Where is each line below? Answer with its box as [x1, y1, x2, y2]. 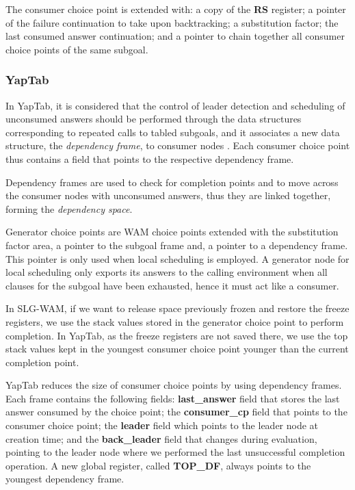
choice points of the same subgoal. [5, 42, 148, 56]
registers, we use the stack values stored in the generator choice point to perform [5, 314, 344, 328]
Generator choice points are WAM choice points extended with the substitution [5, 224, 339, 239]
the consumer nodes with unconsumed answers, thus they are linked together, [5, 188, 331, 203]
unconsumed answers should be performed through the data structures [5, 112, 302, 126]
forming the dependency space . [5, 201, 133, 216]
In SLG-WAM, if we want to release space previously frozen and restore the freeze [5, 301, 350, 315]
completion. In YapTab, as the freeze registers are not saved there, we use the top [5, 328, 348, 342]
